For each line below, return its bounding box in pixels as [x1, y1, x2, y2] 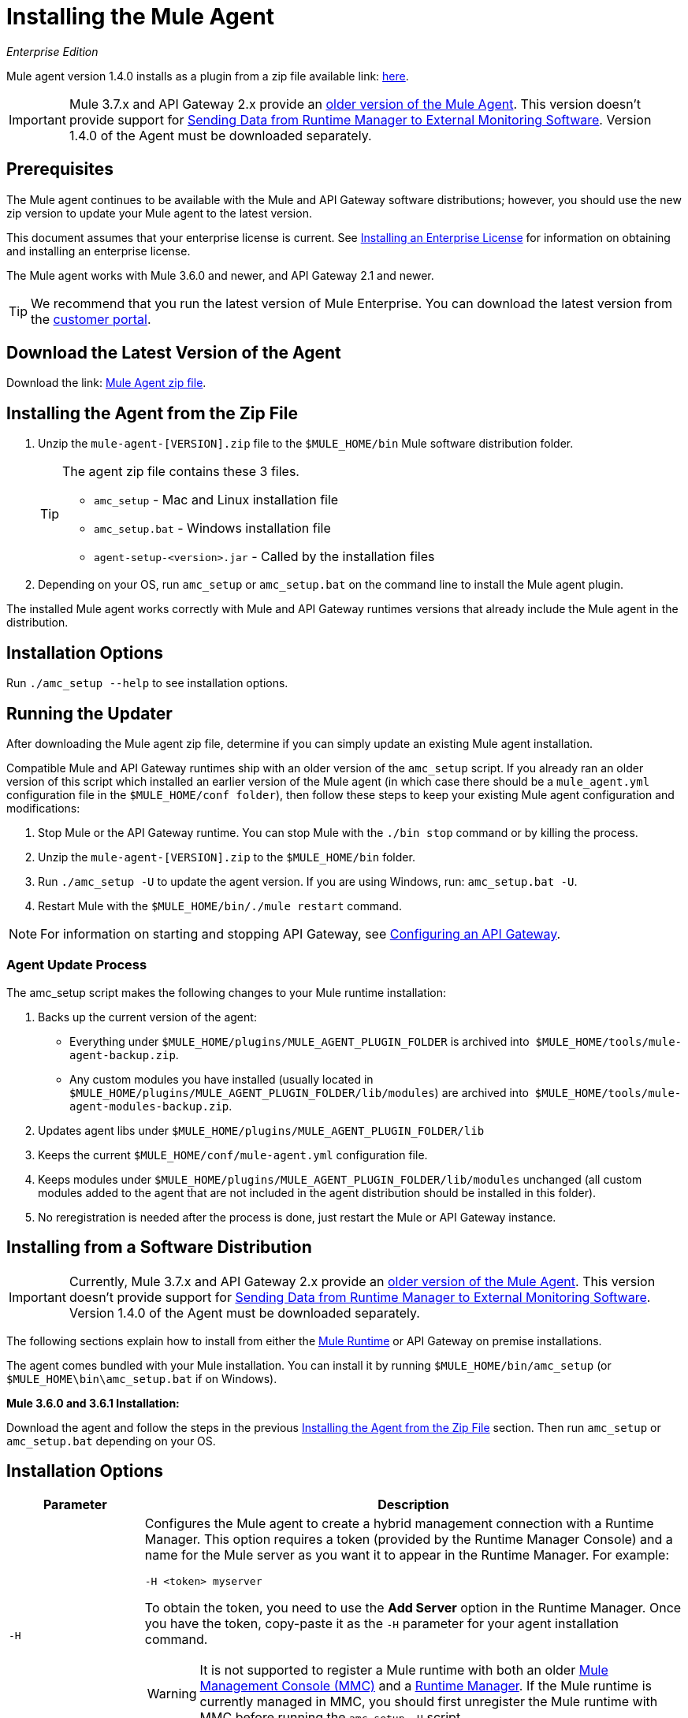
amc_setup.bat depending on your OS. [6, 1434, 216, 1448]
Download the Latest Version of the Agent [6, 343, 341, 363]
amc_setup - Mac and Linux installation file [94, 492, 339, 508]
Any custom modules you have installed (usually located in [69, 1072, 374, 1086]
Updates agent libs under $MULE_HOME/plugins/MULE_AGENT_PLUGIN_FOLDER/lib [38, 1123, 485, 1137]
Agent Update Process [6, 957, 147, 973]
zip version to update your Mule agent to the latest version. [6, 206, 312, 220]
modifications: [6, 801, 80, 815]
